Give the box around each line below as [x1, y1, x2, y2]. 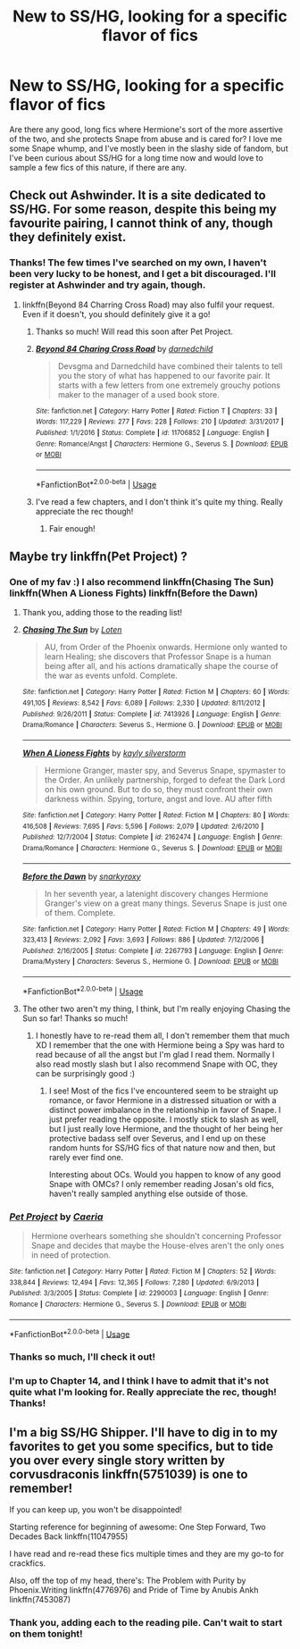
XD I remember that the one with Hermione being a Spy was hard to [35, 1039, 285, 1051]
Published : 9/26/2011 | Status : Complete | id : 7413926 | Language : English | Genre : [21, 709, 281, 718]
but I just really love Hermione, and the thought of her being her [48, 1123, 283, 1134]
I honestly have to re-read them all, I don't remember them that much [35, 1030, 290, 1041]
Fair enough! [48, 523, 96, 533]
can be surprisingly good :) [35, 1067, 136, 1078]
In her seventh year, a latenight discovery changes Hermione [44, 888, 269, 899]
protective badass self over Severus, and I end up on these [48, 1133, 266, 1143]
